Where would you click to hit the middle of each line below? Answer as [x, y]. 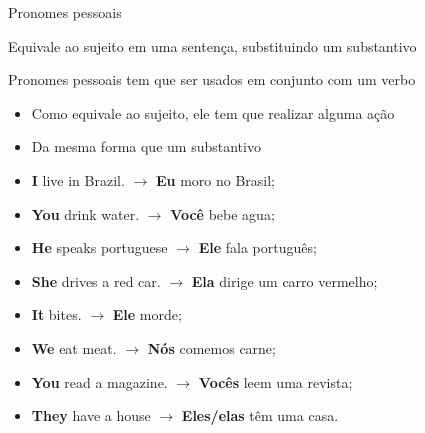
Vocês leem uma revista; [275, 381]
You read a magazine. [99, 381]
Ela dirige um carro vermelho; [284, 280]
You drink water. [85, 213]
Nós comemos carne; [211, 347]
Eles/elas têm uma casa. [260, 415]
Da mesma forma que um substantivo [146, 146]
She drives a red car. [96, 280]
